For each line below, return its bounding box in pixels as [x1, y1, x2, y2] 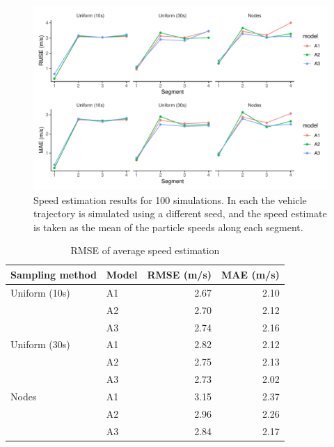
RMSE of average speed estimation [70, 243, 220, 258]
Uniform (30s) [10, 337, 70, 352]
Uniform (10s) [10, 285, 70, 299]
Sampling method [10, 267, 97, 281]
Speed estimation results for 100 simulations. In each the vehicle [33, 192, 307, 207]
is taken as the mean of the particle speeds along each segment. [33, 219, 303, 234]
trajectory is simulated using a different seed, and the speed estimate [33, 206, 327, 221]
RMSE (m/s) [147, 267, 212, 281]
